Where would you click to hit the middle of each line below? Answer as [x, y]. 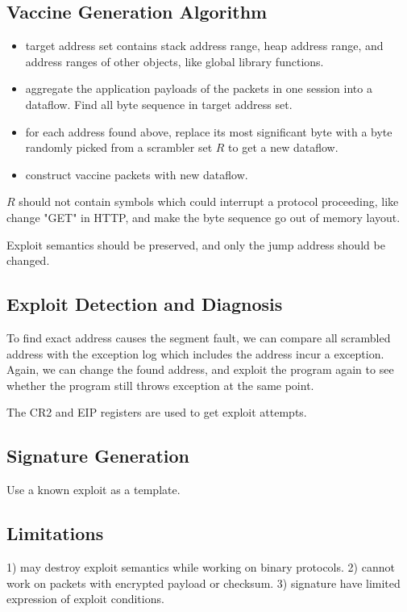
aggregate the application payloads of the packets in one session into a [199, 88]
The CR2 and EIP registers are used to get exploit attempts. [157, 412]
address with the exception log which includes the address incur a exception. [195, 353]
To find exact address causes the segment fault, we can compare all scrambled [199, 337]
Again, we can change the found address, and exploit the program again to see [200, 369]
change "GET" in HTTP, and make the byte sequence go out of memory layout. [203, 217]
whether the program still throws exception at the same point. [160, 385]
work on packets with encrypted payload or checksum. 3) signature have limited [203, 583]
